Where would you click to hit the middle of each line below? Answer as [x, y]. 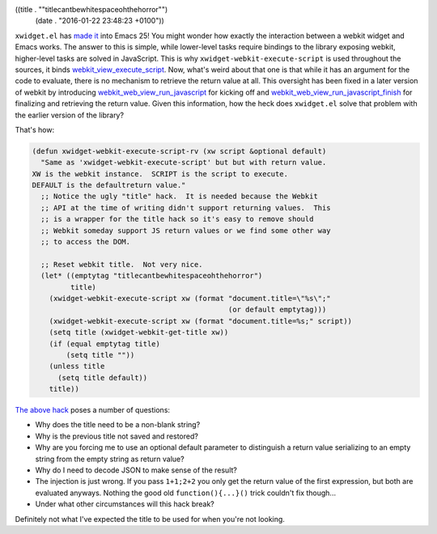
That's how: [35, 129]
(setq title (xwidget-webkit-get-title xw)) [139, 333]
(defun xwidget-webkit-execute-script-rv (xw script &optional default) [179, 151]
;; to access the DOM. [86, 242]
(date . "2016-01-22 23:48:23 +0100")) [100, 21]
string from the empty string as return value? [110, 459]
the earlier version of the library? [70, 115]
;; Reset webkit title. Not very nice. [122, 264]
